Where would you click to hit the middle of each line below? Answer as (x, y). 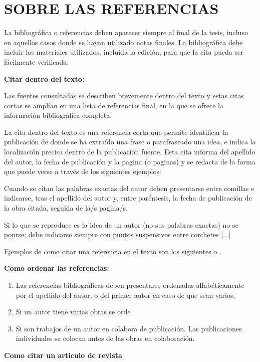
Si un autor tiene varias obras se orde (73, 312)
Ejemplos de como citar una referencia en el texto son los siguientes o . (113, 251)
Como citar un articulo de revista (63, 355)
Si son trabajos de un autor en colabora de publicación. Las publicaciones (129, 328)
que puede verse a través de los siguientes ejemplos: (83, 171)
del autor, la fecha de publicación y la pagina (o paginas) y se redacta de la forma (130, 161)
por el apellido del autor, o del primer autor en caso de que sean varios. (125, 295)
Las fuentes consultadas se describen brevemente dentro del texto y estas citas (124, 96)
